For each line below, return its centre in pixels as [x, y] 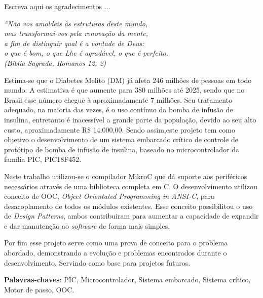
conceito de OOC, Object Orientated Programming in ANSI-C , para [109, 196]
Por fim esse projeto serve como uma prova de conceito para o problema [116, 243]
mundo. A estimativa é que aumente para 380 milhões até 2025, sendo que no [124, 90]
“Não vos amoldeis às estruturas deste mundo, [76, 23]
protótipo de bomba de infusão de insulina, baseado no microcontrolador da [122, 149]
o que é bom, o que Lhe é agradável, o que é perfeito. [86, 53]
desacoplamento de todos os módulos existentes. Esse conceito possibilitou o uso [128, 206]
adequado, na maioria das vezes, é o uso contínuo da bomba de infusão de [119, 110]
